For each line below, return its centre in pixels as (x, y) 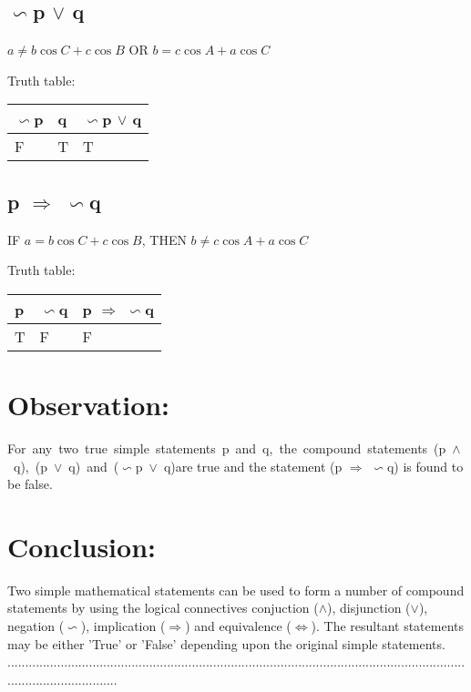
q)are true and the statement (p (253, 466)
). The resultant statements (387, 626)
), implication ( (123, 626)
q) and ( (94, 466)
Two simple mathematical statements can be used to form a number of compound (236, 590)
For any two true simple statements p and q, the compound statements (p (227, 448)
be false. (30, 484)
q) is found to (425, 466)
